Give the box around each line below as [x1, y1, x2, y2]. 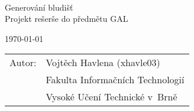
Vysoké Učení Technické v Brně [46, 90, 177, 104]
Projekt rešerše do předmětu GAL [5, 12, 128, 25]
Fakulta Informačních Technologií [46, 73, 185, 87]
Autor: [9, 56, 37, 70]
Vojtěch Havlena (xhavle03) [46, 56, 160, 70]
